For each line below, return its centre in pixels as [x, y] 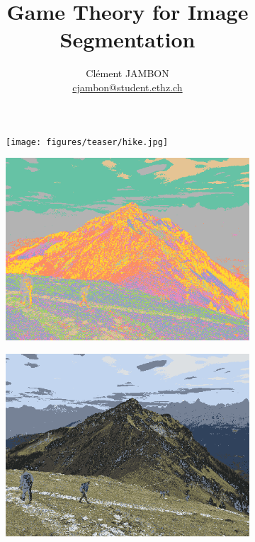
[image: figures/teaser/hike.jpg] [87, 142]
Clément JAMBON [127, 73]
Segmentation [127, 39]
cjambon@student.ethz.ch [127, 87]
